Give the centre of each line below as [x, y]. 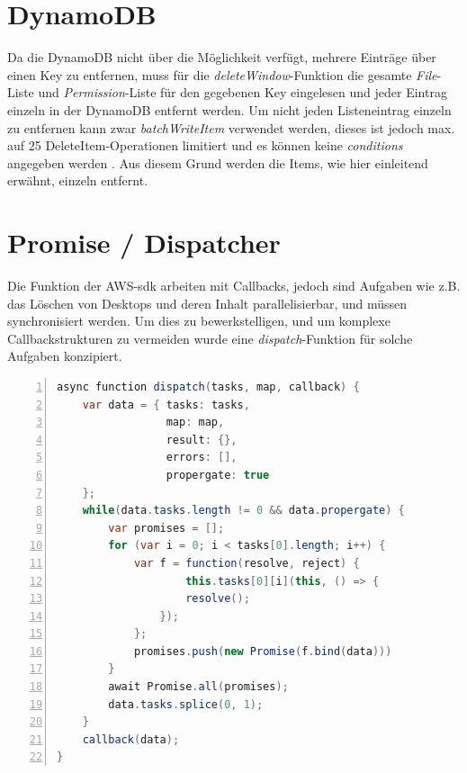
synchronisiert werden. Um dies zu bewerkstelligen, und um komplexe [199, 321]
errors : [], [202, 458]
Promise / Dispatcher [144, 243]
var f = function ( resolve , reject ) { [247, 563]
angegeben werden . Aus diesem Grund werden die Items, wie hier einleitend [218, 162]
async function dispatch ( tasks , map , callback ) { [208, 386]
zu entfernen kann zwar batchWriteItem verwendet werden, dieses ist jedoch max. [231, 127]
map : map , [195, 422]
